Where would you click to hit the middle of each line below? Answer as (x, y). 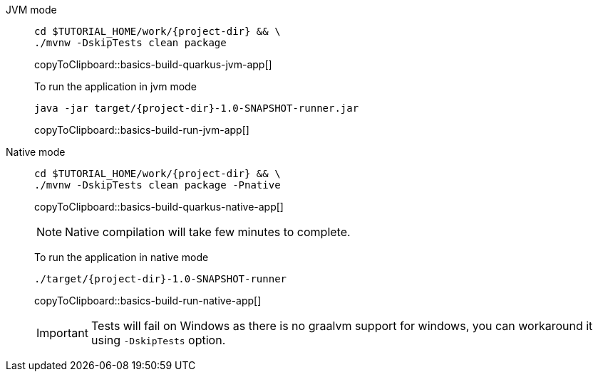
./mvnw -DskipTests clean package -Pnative (158, 185)
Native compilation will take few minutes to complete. (208, 232)
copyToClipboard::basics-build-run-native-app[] (148, 301)
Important (62, 333)
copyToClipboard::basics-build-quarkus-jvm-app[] (153, 64)
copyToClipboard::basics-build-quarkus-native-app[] (159, 207)
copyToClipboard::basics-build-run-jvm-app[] (142, 130)
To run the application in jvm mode (115, 86)
